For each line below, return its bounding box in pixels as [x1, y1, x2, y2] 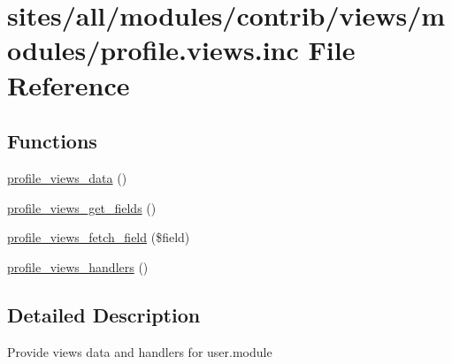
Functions [7, 127, 97, 155]
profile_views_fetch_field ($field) [7, 228, 190, 246]
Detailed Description [7, 300, 201, 328]
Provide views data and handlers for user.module [7, 342, 272, 360]
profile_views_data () [7, 168, 127, 186]
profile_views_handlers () [7, 257, 149, 276]
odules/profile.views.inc [7, 32, 299, 68]
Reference [7, 66, 130, 102]
